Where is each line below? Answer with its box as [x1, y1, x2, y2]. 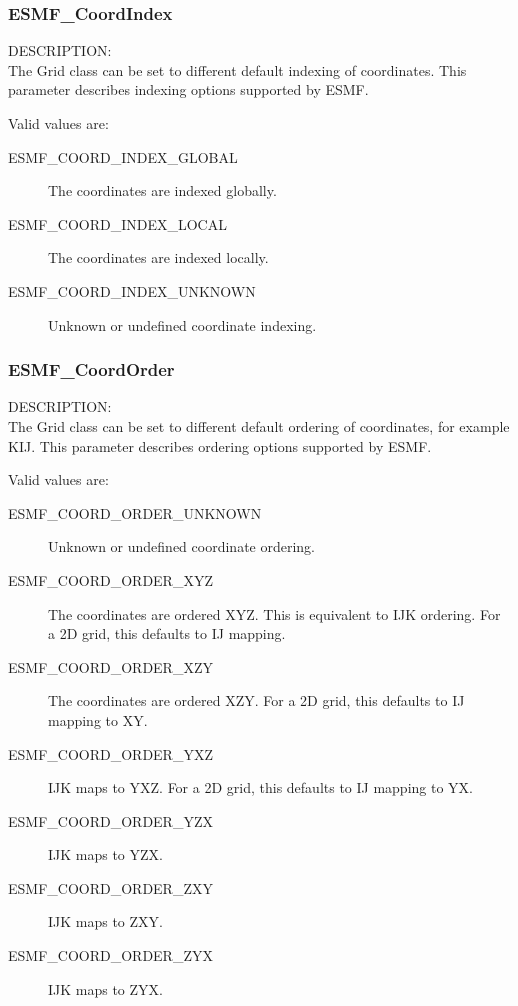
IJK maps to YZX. [48, 844, 163, 865]
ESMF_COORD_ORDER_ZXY [8, 877, 213, 898]
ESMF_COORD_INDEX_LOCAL [8, 213, 227, 234]
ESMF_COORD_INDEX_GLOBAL [8, 146, 238, 167]
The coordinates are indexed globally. [48, 180, 277, 201]
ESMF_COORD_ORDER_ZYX [8, 945, 213, 966]
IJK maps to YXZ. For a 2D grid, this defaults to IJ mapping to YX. [48, 777, 473, 798]
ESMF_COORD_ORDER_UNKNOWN [8, 502, 262, 523]
